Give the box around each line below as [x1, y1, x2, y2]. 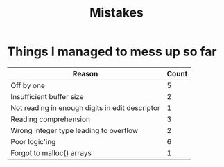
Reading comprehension [10, 114, 91, 124]
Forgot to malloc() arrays [10, 148, 92, 157]
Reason [72, 69, 98, 78]
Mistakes [89, 5, 144, 21]
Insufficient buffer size [10, 91, 84, 101]
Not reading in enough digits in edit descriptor [10, 103, 161, 112]
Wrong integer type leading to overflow [10, 125, 139, 135]
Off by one [10, 80, 45, 90]
